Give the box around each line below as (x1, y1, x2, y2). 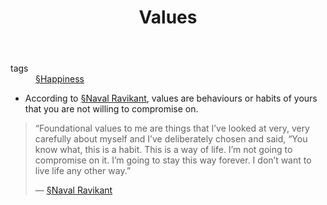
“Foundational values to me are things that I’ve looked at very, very (34, 122, 310, 135)
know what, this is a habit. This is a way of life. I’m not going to (34, 144, 293, 156)
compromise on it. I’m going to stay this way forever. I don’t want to (34, 154, 312, 166)
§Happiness (35, 73, 85, 85)
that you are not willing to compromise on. (24, 103, 199, 115)
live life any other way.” (34, 165, 132, 177)
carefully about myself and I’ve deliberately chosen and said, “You (34, 133, 308, 145)
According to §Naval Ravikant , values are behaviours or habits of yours (24, 92, 318, 105)
